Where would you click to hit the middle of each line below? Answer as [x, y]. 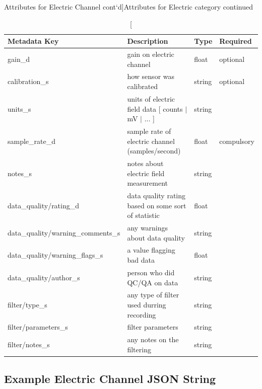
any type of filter [153, 295]
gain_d [19, 59]
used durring [147, 304]
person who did [151, 272]
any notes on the [153, 339]
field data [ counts [155, 108]
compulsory [237, 141]
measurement [148, 183]
